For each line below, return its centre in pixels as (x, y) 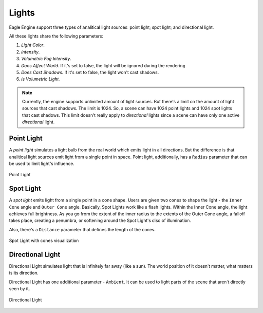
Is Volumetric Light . (41, 79)
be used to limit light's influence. (42, 164)
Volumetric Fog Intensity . (46, 59)
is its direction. (24, 273)
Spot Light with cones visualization (44, 240)
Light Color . (33, 45)
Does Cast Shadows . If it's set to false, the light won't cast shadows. (90, 72)
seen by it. (19, 289)
